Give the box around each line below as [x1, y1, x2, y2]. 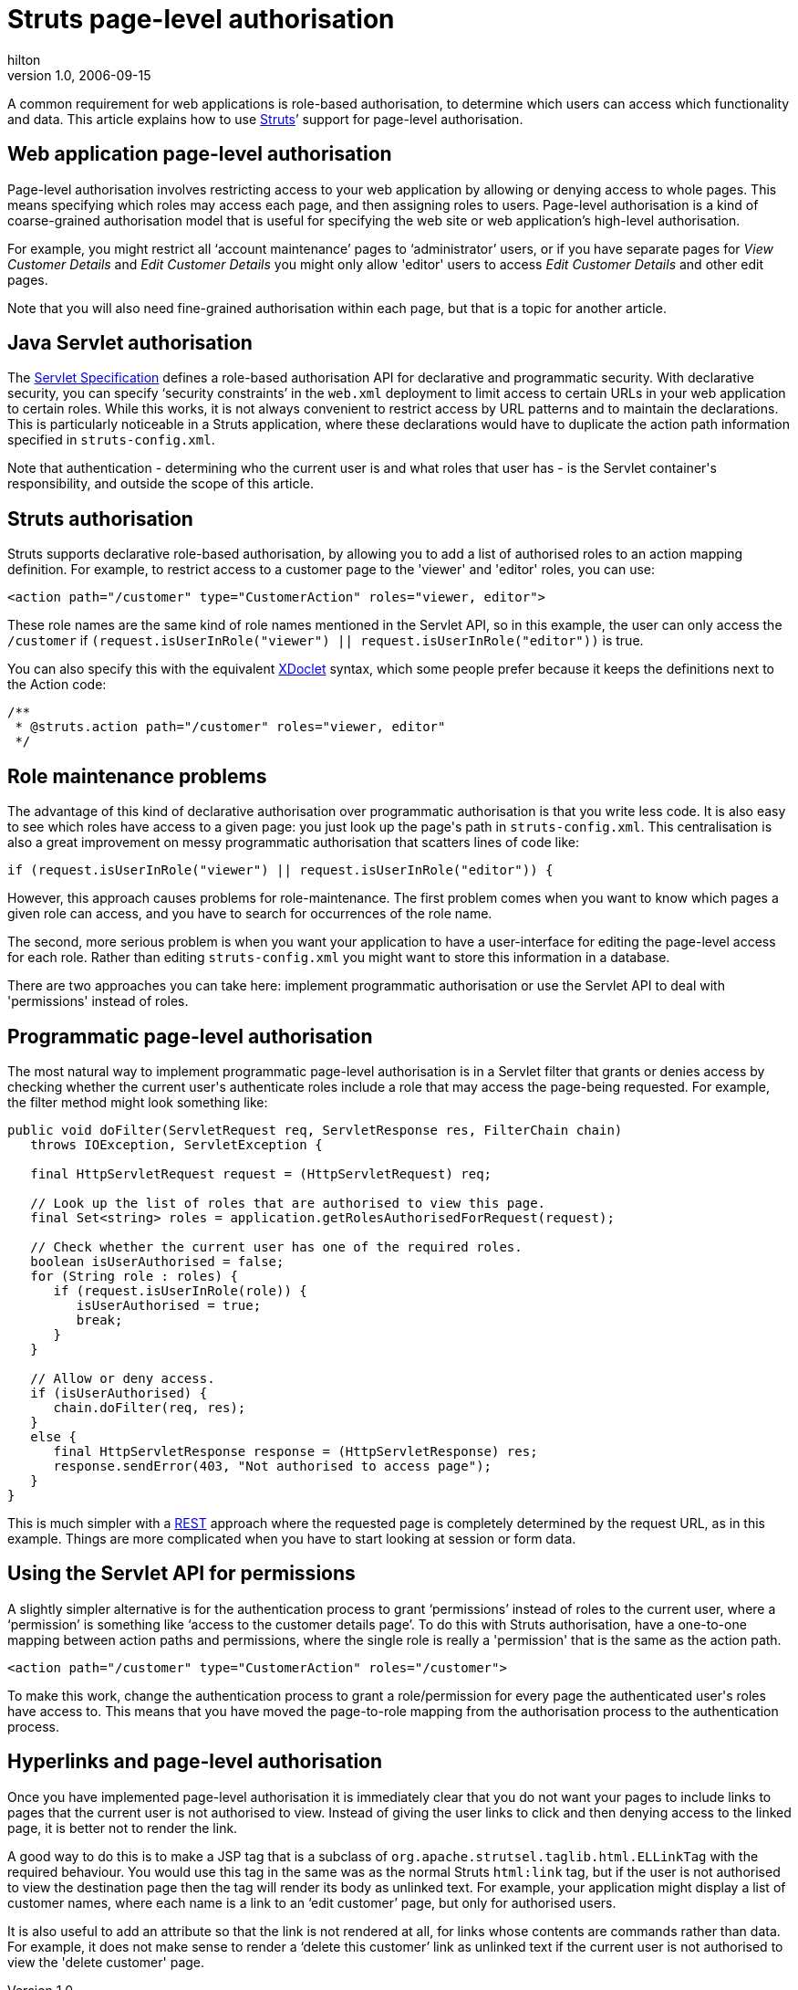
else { [30, 1429, 77, 1444]
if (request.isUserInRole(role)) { [53, 1283, 307, 1298]
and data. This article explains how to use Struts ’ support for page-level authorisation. [7, 110, 523, 127]
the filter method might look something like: [7, 1094, 268, 1110]
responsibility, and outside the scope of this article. [7, 476, 315, 492]
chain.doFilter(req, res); [53, 1399, 246, 1415]
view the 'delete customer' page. [7, 1953, 205, 1970]
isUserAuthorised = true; [76, 1297, 262, 1313]
